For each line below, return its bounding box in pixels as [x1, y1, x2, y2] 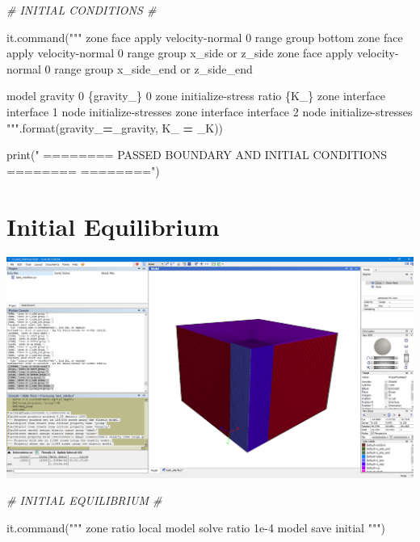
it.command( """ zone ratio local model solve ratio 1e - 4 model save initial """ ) [6, 519, 385, 536]
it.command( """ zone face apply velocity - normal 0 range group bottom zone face [6, 28, 403, 45]
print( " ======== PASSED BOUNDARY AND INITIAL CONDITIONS [6, 146, 388, 163]
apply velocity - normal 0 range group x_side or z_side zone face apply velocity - [6, 44, 399, 61]
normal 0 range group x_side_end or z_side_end [6, 60, 253, 77]
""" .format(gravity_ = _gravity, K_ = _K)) [6, 119, 224, 136]
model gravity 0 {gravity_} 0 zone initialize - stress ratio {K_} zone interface [6, 87, 386, 104]
